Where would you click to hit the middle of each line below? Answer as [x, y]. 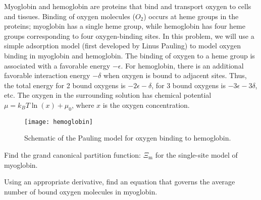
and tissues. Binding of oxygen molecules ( [70, 16]
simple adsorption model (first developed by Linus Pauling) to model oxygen [123, 46]
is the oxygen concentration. [146, 105]
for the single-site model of [196, 154]
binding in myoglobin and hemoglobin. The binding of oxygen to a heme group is [129, 55]
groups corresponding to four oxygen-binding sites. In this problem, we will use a [129, 36]
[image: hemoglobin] [59, 122]
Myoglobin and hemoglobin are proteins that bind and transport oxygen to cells [128, 6]
